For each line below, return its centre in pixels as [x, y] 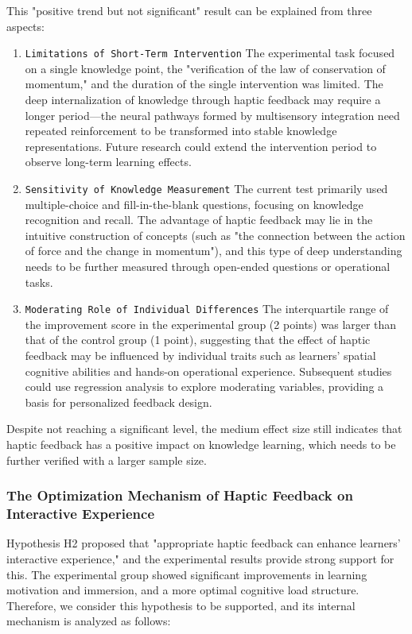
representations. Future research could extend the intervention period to [201, 146]
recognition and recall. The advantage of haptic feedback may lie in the [199, 220]
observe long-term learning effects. [108, 162]
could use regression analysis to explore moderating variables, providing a [204, 387]
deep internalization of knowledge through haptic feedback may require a [203, 100]
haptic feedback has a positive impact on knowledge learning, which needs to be [201, 445]
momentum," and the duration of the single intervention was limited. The [204, 84]
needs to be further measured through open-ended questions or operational [208, 267]
